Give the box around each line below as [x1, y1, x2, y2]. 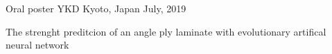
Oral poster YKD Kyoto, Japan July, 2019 [6, 1, 186, 15]
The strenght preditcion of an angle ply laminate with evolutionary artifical [6, 24, 326, 38]
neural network [6, 38, 69, 52]
